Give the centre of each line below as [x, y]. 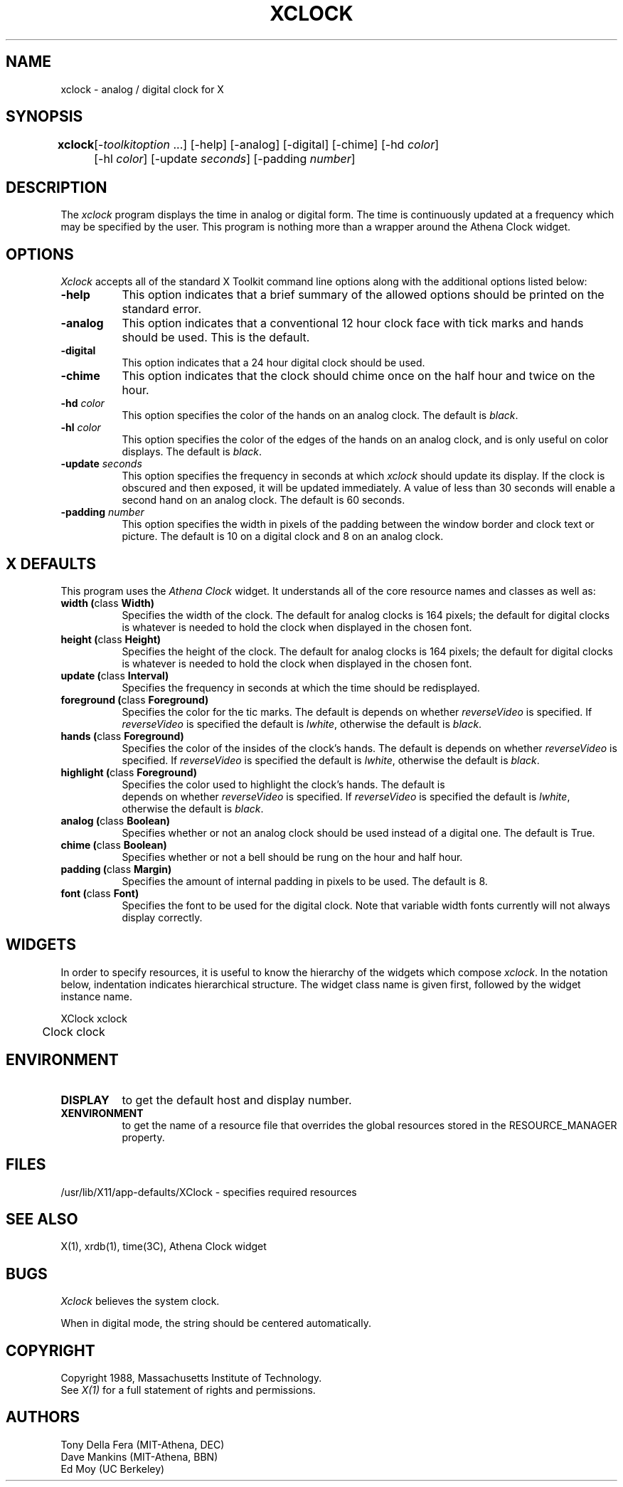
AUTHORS [43, 1417]
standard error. [161, 309]
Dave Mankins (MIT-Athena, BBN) [139, 1456]
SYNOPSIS [44, 117]
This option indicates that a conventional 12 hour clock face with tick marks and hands [353, 323]
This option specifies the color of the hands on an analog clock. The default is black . [320, 416]
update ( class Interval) [115, 675]
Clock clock [74, 1031]
